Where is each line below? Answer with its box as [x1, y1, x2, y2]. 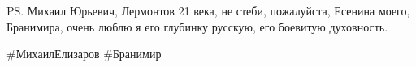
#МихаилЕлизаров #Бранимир [6, 45, 162, 62]
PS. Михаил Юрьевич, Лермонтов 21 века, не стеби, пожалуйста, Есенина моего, [6, 2, 410, 19]
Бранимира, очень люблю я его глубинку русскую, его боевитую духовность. [6, 18, 388, 35]
